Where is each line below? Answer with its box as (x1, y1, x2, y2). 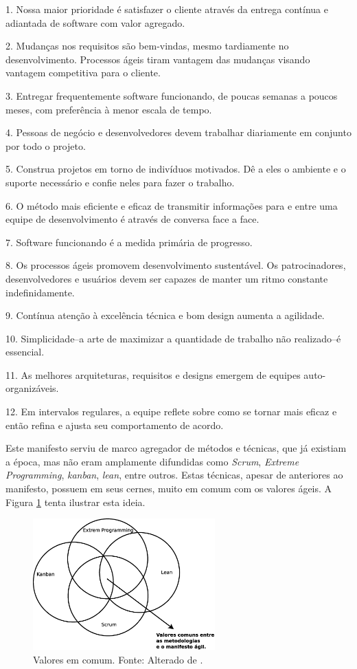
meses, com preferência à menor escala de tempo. (5, 102, 212, 116)
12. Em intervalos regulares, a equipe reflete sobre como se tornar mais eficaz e (5, 404, 337, 419)
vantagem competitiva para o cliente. (5, 65, 161, 80)
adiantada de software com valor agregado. (5, 15, 185, 30)
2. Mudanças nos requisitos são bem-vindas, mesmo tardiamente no (5, 39, 289, 53)
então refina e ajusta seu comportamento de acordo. (5, 417, 224, 432)
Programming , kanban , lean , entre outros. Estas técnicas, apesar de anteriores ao (5, 468, 343, 482)
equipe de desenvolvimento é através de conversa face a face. (5, 212, 260, 226)
